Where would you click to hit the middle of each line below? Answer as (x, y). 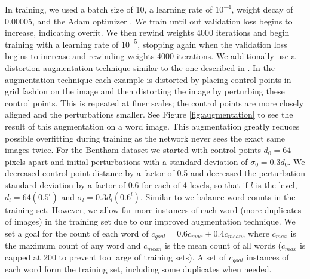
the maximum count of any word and (73, 245)
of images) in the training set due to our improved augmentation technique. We (150, 221)
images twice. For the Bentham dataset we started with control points (133, 150)
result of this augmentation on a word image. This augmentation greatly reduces (152, 126)
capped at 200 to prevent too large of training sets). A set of (116, 257)
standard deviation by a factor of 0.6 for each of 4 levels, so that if (126, 184)
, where (256, 233)
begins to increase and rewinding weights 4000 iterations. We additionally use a (150, 56)
